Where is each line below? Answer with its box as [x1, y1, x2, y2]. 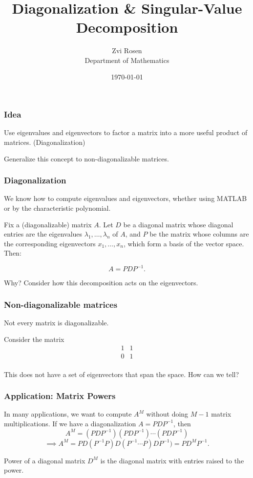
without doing [146, 409, 189, 419]
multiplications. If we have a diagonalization [4, 418, 136, 428]
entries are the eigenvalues [4, 229, 83, 239]
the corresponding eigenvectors [4, 238, 96, 248]
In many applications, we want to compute [4, 409, 132, 419]
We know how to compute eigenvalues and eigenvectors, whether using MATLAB [4, 193, 247, 203]
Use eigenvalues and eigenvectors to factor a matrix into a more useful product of [4, 127, 248, 138]
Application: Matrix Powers [4, 390, 116, 402]
